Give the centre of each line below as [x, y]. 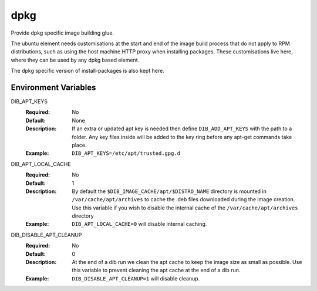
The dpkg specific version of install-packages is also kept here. [87, 71]
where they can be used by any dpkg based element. [75, 60]
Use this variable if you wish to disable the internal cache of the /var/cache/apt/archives [185, 208]
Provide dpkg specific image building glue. [63, 33]
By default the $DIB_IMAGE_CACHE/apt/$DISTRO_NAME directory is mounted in [169, 191]
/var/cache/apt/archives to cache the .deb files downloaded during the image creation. [183, 199]
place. [80, 145]
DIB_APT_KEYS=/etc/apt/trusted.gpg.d [126, 153]
